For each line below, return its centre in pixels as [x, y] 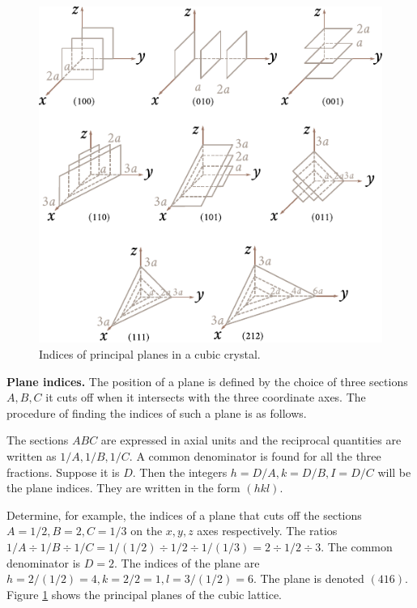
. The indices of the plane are [187, 562]
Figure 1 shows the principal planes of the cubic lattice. [145, 594]
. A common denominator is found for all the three [255, 456]
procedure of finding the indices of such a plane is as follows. [157, 412]
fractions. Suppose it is [63, 472]
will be [394, 472]
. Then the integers [180, 472]
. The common [357, 546]
